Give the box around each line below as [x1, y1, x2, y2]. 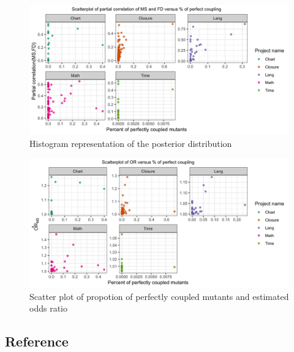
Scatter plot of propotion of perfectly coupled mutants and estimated [29, 290, 289, 302]
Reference [5, 332, 69, 351]
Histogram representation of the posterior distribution [29, 137, 232, 149]
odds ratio [29, 302, 67, 315]
